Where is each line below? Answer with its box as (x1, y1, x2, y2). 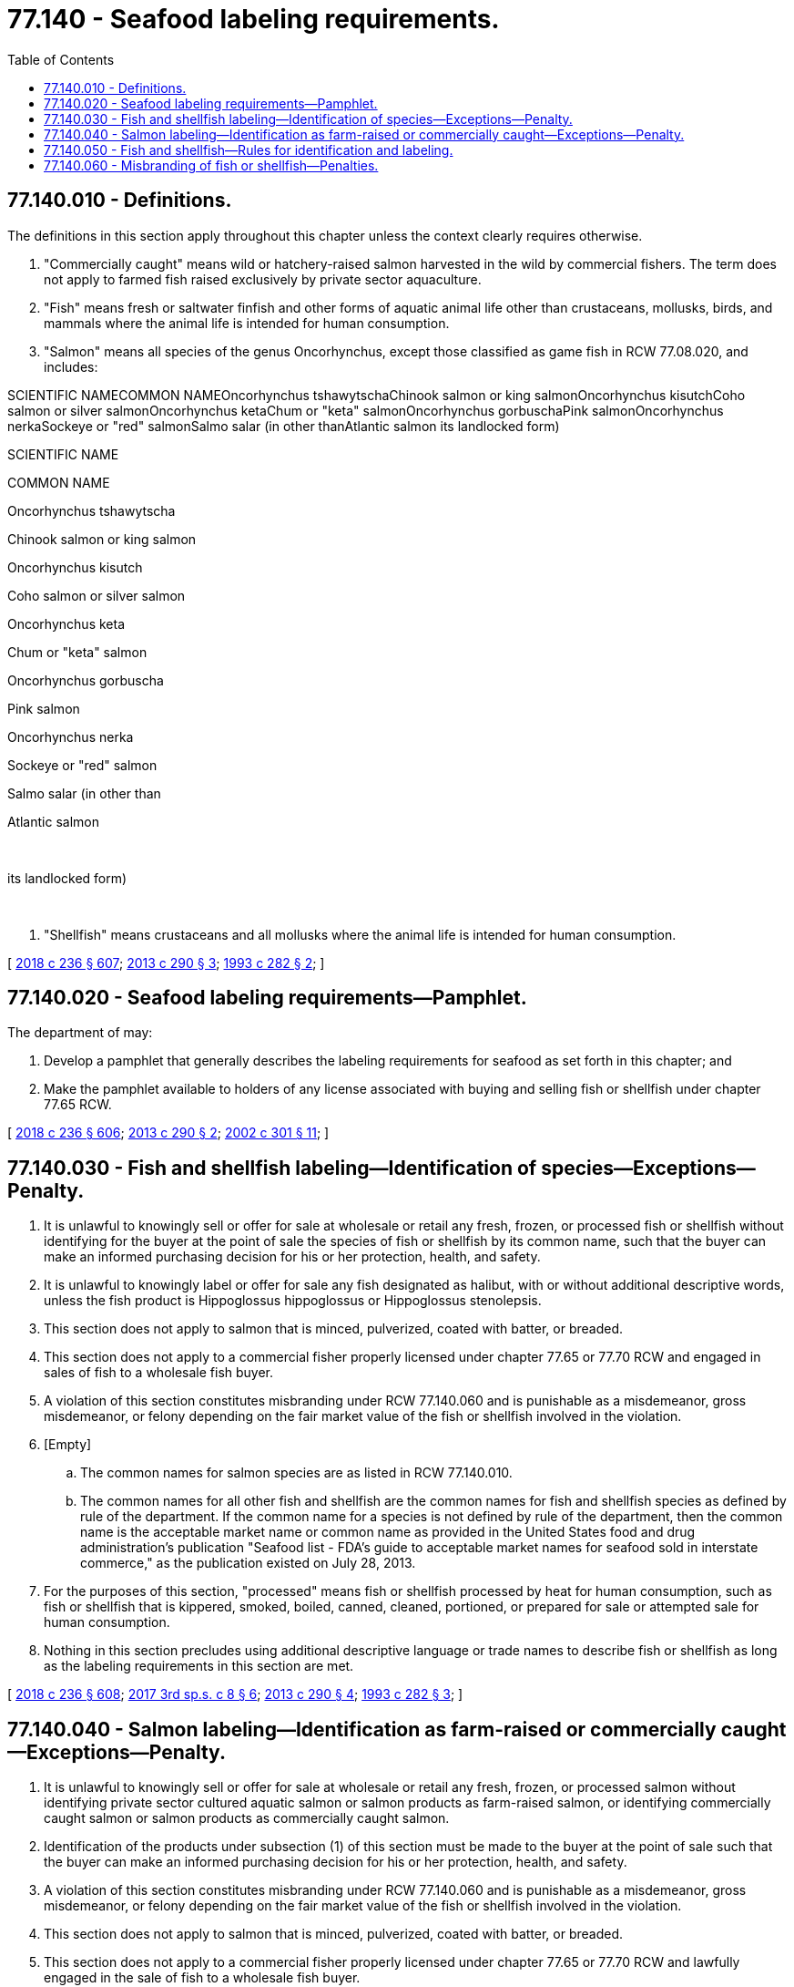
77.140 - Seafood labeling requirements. (7, 4, 500, 35)
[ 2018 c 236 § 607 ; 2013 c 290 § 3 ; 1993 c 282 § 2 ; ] (7, 954, 325, 971)
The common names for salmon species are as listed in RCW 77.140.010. (80, 1465, 513, 1481)
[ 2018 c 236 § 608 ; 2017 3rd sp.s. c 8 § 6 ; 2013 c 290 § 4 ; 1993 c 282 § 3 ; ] (7, 1686, 463, 1703)
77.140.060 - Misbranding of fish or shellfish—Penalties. (44, 157, 379, 173)
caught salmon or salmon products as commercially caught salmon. (44, 1810, 450, 1827)
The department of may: (7, 1024, 153, 1041)
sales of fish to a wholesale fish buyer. (44, 1364, 274, 1381)
